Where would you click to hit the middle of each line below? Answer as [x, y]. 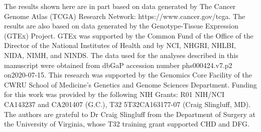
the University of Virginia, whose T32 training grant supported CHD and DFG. [127, 124]
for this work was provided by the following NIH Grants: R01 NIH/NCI [114, 94]
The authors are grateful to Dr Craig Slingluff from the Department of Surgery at [130, 114]
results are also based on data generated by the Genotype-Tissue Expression [121, 26]
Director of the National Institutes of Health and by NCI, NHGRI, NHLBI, [120, 45]
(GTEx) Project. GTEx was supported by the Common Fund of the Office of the [129, 35]
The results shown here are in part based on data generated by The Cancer [120, 6]
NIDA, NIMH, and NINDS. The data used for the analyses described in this [121, 55]
